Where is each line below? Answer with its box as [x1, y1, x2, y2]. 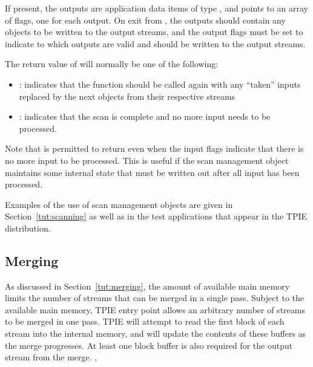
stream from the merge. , [5, 351, 97, 363]
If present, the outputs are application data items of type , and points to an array [5, 2, 308, 14]
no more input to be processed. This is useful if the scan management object [5, 154, 289, 166]
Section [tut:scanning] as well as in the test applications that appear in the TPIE [5, 210, 308, 222]
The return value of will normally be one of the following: [5, 57, 219, 70]
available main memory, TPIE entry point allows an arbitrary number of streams [5, 303, 305, 316]
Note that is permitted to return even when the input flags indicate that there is [5, 142, 304, 155]
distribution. [5, 221, 51, 234]
